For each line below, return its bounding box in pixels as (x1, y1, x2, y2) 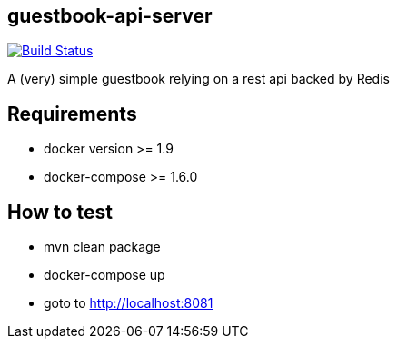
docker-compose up (44, 267, 165, 283)
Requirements (7, 102, 137, 125)
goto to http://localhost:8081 (44, 295, 213, 311)
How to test (7, 200, 113, 223)
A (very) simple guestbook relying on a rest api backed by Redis (7, 71, 390, 87)
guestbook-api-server (7, 5, 213, 27)
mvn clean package (44, 239, 161, 255)
